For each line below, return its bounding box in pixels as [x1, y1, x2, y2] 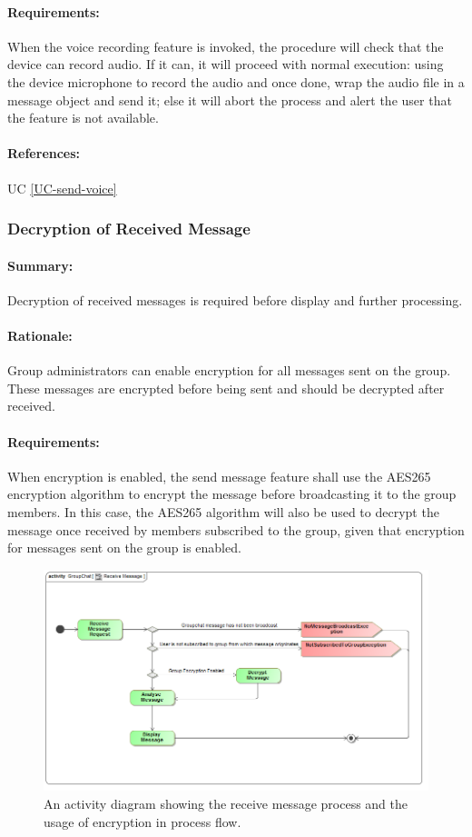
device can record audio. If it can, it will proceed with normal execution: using [7, 55, 444, 74]
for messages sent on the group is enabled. [7, 538, 241, 557]
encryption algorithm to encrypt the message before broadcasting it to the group [7, 484, 457, 503]
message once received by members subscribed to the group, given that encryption [7, 520, 465, 539]
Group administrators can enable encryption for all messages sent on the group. [7, 361, 451, 380]
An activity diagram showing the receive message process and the [44, 794, 408, 813]
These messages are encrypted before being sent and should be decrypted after [7, 378, 445, 397]
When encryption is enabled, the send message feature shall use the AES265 [7, 466, 431, 485]
